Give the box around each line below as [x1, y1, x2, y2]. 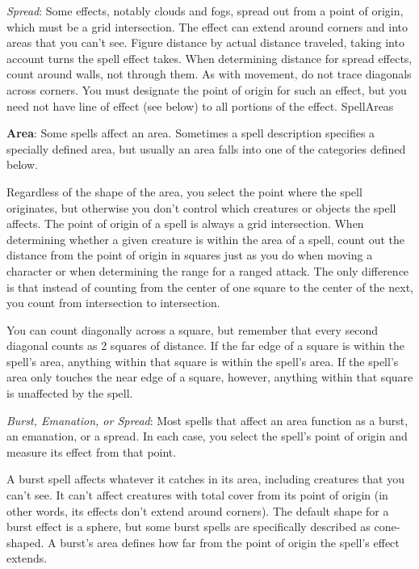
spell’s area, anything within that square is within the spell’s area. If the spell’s [6, 352, 399, 369]
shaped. [6, 533, 44, 550]
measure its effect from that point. [6, 443, 177, 460]
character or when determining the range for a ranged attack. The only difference [6, 262, 409, 279]
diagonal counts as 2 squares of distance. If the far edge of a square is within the [6, 337, 404, 354]
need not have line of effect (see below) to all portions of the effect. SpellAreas [6, 97, 394, 114]
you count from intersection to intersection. [6, 294, 220, 311]
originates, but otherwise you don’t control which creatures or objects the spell [6, 199, 396, 216]
